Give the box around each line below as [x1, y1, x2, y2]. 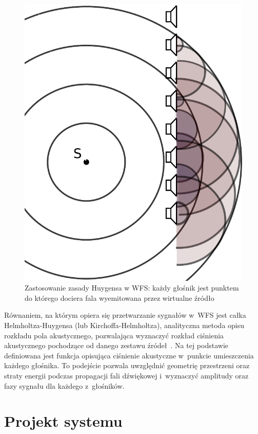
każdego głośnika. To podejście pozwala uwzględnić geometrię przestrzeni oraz [4, 360, 250, 371]
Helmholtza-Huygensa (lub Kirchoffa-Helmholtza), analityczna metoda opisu [4, 319, 245, 330]
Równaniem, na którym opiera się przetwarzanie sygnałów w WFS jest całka [4, 310, 246, 320]
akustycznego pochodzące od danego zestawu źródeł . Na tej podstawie [4, 340, 229, 351]
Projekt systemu [4, 410, 123, 431]
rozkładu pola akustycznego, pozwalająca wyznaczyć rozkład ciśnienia [4, 330, 224, 340]
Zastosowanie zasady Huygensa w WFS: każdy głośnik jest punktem [25, 282, 239, 293]
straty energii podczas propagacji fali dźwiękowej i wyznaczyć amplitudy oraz [4, 370, 249, 381]
